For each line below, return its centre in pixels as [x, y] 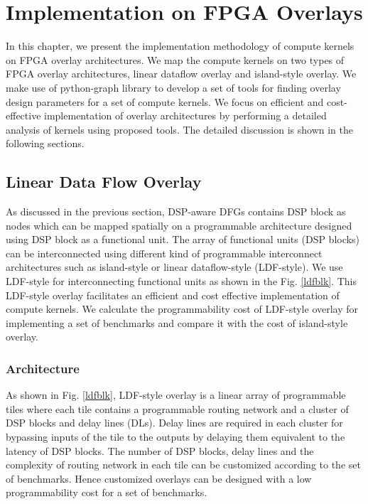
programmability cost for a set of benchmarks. [107, 492]
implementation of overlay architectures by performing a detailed [185, 116]
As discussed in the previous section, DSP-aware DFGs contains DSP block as [176, 211]
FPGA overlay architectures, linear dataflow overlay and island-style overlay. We [181, 74]
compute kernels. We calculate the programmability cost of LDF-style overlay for [182, 309]
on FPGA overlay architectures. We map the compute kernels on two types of [175, 59]
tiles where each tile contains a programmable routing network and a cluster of [177, 408]
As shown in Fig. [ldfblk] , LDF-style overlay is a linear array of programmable [176, 395]
